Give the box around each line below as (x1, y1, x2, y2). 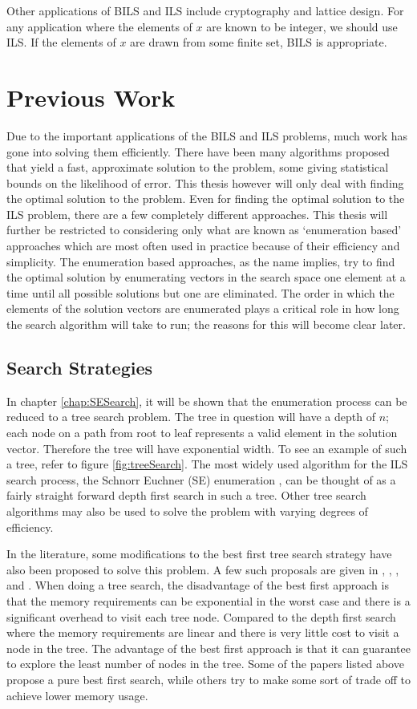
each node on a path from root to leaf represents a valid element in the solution (6, 424, 398, 441)
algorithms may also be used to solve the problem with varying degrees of (6, 502, 368, 519)
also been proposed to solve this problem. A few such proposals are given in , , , (6, 561, 399, 577)
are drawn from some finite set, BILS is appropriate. (130, 34, 387, 51)
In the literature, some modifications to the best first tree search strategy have (6, 545, 392, 562)
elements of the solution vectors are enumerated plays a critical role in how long (6, 300, 399, 317)
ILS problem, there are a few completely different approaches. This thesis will (6, 205, 388, 222)
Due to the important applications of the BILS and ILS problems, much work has (6, 127, 408, 144)
